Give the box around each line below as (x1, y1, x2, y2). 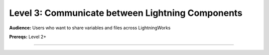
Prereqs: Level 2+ (9, 34, 47, 40)
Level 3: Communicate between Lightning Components (9, 7, 243, 18)
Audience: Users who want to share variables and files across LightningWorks (9, 25, 171, 31)
